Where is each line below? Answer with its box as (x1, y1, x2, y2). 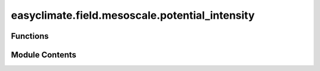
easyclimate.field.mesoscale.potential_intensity (11, 9, 255, 22)
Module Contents (11, 50, 76, 60)
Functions (11, 31, 49, 41)
